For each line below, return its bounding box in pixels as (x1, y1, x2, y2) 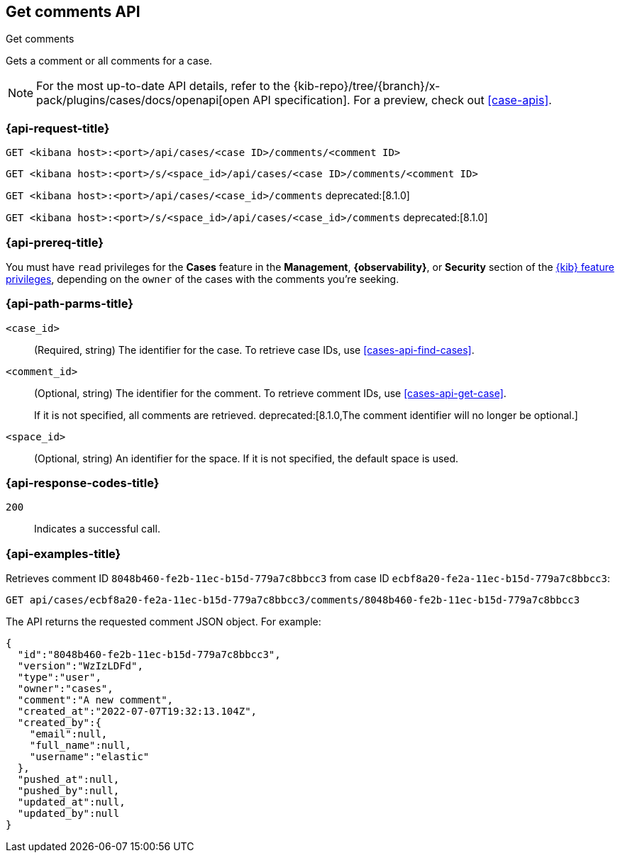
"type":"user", (17, 672, 101, 684)
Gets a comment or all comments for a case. (6, 55, 213, 67)
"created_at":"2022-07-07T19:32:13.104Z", (17, 706, 258, 718)
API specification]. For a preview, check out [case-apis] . (253, 93, 552, 108)
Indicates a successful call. (34, 523, 160, 535)
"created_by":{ (17, 717, 101, 729)
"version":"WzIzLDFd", (17, 660, 143, 672)
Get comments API (6, 3, 140, 21)
